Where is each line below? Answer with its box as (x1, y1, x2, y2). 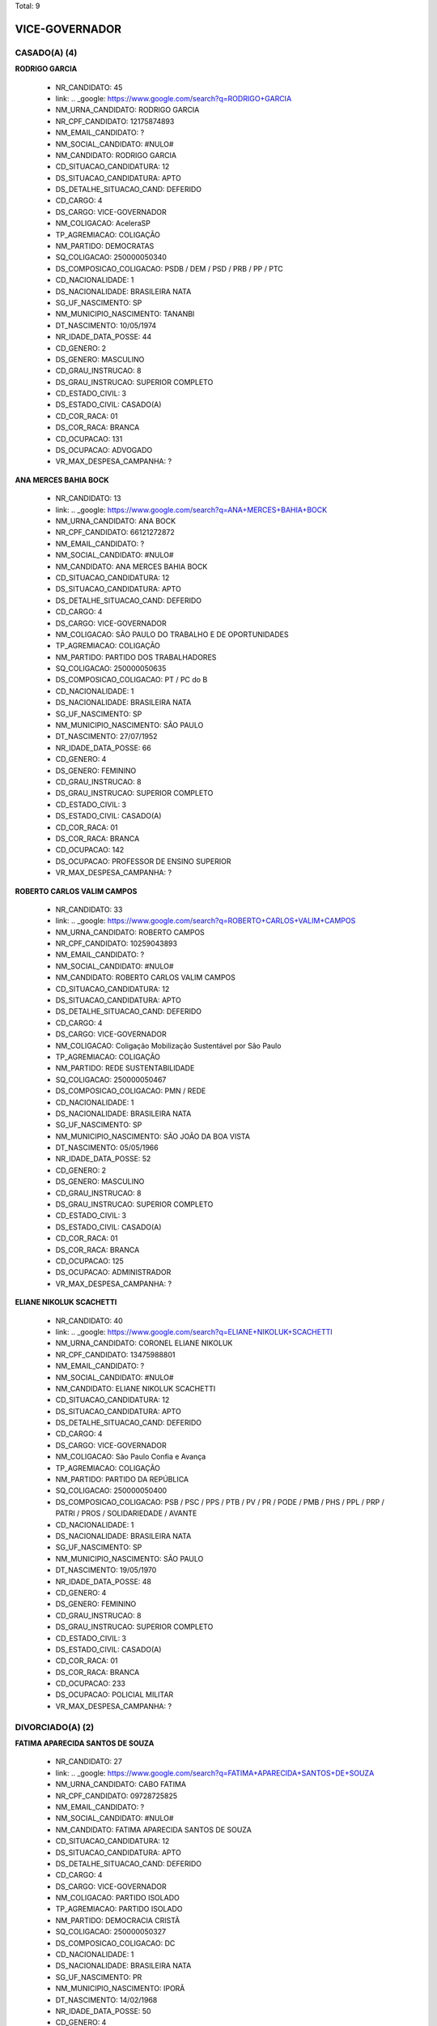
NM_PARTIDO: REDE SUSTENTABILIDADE (55, 1063, 195, 1073)
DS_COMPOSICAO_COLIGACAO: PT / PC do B (55, 675, 208, 685)
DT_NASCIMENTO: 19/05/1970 (55, 1565, 157, 1575)
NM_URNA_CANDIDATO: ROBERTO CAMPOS (55, 927, 206, 937)
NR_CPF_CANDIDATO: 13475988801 (55, 1349, 176, 1359)
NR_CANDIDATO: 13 (55, 494, 121, 503)
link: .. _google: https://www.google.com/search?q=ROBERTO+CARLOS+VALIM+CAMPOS (55, 916, 356, 925)
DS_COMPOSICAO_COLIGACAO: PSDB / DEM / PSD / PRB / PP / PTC (55, 263, 283, 273)
